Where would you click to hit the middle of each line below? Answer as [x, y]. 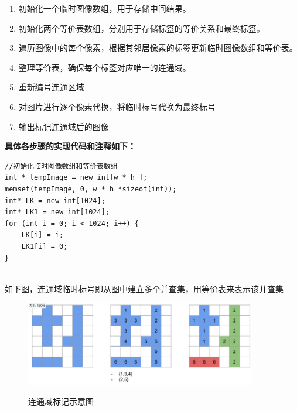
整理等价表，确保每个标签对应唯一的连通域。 [105, 67]
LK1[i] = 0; [45, 246]
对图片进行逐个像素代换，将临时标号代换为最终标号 [117, 106]
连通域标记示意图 [61, 401]
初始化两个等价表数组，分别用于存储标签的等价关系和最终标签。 [141, 28]
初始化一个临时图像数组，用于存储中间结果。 [105, 8]
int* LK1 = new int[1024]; [57, 212]
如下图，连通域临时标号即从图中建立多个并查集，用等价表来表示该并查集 [144, 288]
